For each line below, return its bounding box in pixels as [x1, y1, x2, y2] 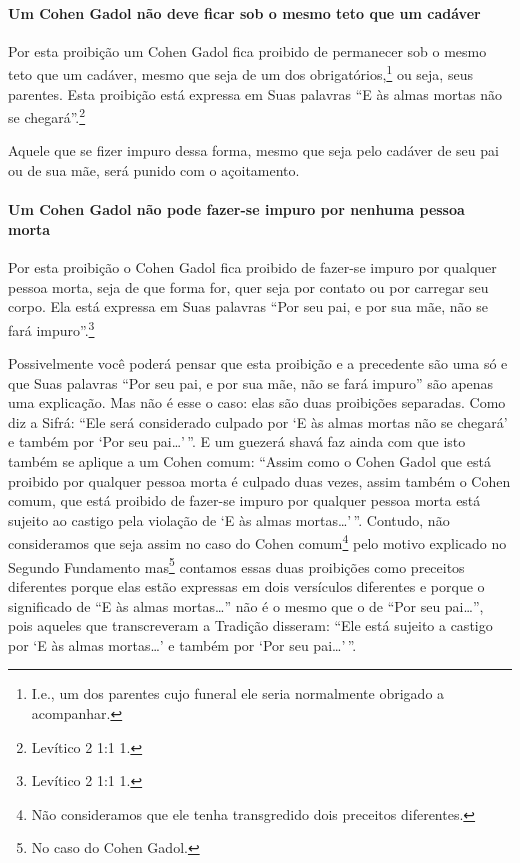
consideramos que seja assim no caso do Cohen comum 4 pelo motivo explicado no [8, 530, 507, 554]
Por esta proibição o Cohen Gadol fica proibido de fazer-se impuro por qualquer [8, 257, 497, 278]
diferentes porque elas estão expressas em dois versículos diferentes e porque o [8, 575, 485, 596]
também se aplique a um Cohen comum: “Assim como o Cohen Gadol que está [8, 451, 491, 472]
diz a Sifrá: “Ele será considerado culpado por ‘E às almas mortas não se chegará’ [8, 411, 508, 432]
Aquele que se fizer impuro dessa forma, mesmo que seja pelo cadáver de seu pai [8, 140, 499, 161]
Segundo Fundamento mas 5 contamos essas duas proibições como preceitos [8, 553, 465, 577]
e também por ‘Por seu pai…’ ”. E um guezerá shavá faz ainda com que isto [8, 431, 466, 452]
